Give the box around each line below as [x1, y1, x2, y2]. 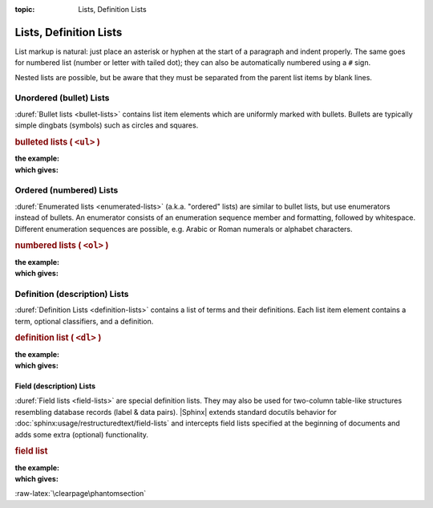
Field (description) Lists [14, 381, 96, 391]
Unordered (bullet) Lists [14, 92, 110, 104]
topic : [14, 5, 35, 14]
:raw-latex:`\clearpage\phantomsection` [14, 489, 147, 498]
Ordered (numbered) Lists [14, 185, 119, 196]
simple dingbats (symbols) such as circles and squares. [14, 120, 199, 130]
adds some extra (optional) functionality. [14, 429, 148, 439]
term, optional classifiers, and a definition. [14, 316, 154, 326]
